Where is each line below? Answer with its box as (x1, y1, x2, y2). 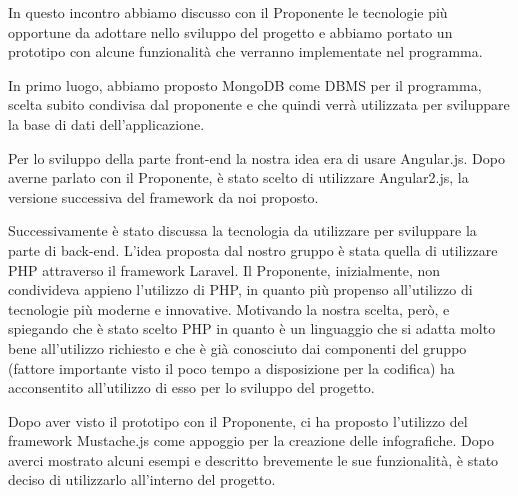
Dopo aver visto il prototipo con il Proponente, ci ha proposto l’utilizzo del (8, 410, 468, 431)
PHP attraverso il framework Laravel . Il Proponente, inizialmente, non (8, 259, 441, 280)
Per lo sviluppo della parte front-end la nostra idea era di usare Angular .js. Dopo (8, 147, 505, 168)
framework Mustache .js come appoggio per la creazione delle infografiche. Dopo (8, 430, 494, 451)
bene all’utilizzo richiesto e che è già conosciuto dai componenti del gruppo (8, 337, 467, 358)
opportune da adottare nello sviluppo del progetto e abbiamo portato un (8, 21, 453, 42)
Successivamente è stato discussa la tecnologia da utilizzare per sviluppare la (8, 220, 477, 241)
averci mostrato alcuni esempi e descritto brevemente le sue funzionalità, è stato (8, 449, 499, 470)
